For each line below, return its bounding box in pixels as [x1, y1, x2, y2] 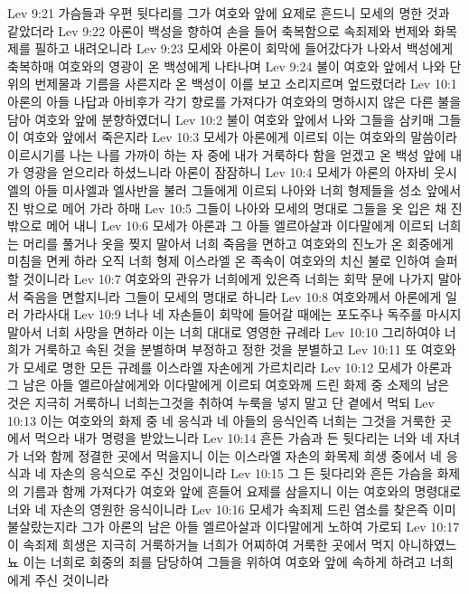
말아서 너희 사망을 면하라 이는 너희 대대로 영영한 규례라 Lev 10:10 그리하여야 [7, 322, 441, 341]
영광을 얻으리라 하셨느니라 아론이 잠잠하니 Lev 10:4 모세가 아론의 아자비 [23, 163, 430, 182]
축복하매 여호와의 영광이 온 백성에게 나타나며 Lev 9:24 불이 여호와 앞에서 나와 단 [7, 56, 462, 75]
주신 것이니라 [34, 570, 109, 589]
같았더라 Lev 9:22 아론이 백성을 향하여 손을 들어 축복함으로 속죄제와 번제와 [7, 21, 430, 40]
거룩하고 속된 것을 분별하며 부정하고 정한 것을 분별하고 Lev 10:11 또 [34, 340, 417, 359]
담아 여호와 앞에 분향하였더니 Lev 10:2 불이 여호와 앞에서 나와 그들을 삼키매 [7, 109, 435, 128]
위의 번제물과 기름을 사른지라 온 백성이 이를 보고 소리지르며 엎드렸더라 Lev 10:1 [7, 74, 457, 93]
